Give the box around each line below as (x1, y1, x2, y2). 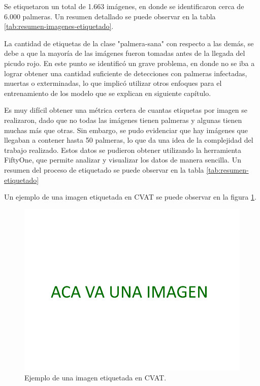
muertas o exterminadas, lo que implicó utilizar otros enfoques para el (4, 78, 222, 88)
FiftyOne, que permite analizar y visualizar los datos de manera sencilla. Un (4, 154, 241, 165)
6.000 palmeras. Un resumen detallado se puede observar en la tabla (4, 11, 216, 21)
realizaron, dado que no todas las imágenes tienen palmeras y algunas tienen (4, 114, 242, 125)
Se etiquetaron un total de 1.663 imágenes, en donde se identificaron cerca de (4, 1, 244, 11)
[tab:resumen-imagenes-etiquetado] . (4, 21, 114, 31)
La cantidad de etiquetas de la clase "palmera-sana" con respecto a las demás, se (4, 38, 254, 48)
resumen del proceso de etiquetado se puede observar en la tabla (4, 164, 204, 175)
